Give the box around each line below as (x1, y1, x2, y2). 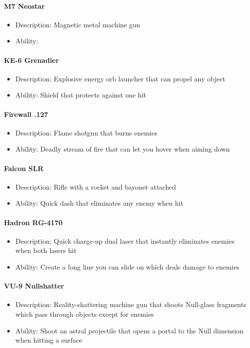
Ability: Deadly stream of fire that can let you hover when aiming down (15, 144, 230, 154)
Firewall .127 (4, 109, 48, 119)
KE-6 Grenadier (4, 55, 59, 65)
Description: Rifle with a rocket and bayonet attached (15, 181, 176, 192)
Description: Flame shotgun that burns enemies (15, 127, 157, 137)
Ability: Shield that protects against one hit (15, 90, 146, 100)
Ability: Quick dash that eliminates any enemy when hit (15, 198, 184, 208)
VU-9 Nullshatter (4, 281, 64, 291)
